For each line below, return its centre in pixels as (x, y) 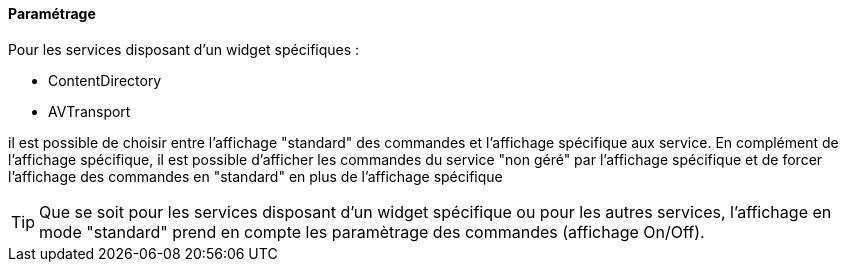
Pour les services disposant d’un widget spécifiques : (184, 49)
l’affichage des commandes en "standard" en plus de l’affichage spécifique (255, 176)
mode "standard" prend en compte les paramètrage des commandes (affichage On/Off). (372, 231)
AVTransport (89, 111)
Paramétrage (52, 13)
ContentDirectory (105, 80)
